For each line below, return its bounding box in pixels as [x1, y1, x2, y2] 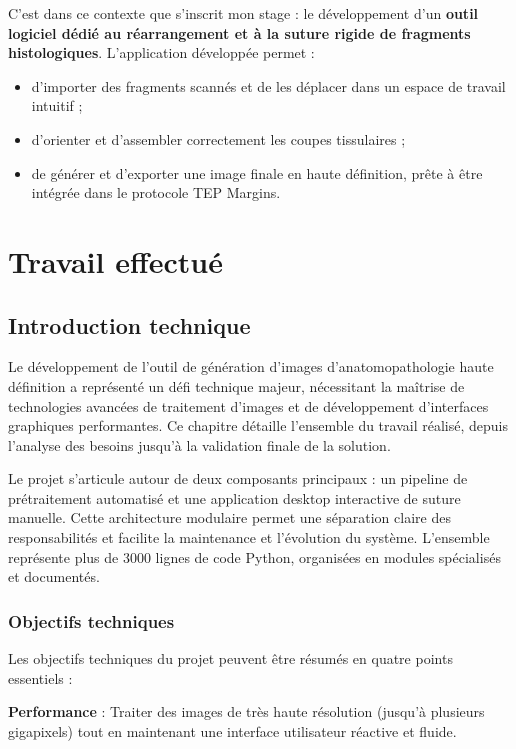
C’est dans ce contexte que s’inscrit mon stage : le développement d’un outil [8, 3, 479, 23]
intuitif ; [31, 95, 83, 116]
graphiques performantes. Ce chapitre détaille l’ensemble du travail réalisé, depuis [8, 415, 508, 436]
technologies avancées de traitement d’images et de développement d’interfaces [8, 395, 489, 416]
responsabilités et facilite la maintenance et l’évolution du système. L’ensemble [8, 527, 490, 548]
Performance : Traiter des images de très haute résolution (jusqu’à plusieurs [8, 701, 485, 722]
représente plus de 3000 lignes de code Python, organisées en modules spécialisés [8, 546, 501, 567]
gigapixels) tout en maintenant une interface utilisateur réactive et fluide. [8, 720, 457, 741]
